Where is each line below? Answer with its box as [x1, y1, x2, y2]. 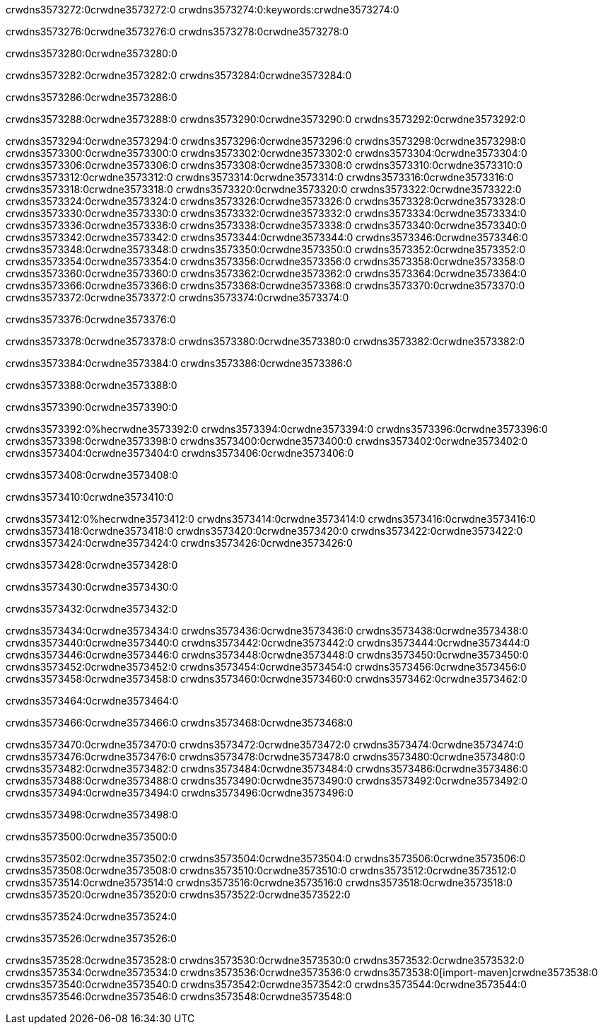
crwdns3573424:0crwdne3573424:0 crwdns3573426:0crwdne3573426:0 [6, 537, 353, 549]
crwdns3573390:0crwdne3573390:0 [6, 401, 178, 413]
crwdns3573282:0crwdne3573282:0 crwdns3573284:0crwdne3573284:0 [6, 69, 352, 81]
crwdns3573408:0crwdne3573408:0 [6, 469, 178, 481]
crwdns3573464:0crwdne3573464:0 [6, 695, 179, 707]
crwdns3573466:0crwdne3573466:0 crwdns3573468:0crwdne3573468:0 [6, 717, 353, 729]
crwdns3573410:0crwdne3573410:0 [6, 491, 174, 503]
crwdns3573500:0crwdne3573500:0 [6, 831, 177, 843]
